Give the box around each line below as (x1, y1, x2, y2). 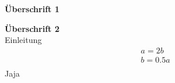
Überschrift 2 (5, 22, 60, 34)
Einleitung (5, 34, 42, 46)
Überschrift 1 (5, 3, 60, 15)
